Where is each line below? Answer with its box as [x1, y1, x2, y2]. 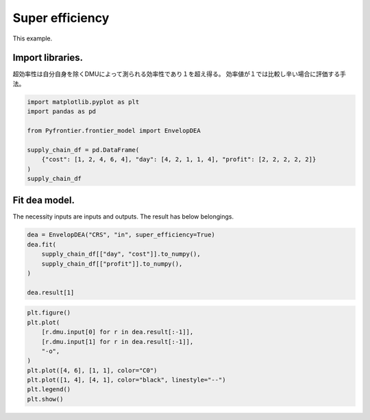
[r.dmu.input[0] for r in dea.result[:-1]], [41, 328, 194, 336]
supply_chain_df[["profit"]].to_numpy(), [41, 260, 183, 267]
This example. [12, 34, 53, 42]
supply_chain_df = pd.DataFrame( [27, 146, 140, 153]
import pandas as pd [27, 108, 96, 116]
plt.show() [27, 395, 64, 403]
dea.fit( [27, 240, 57, 248]
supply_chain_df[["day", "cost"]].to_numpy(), [41, 250, 201, 258]
